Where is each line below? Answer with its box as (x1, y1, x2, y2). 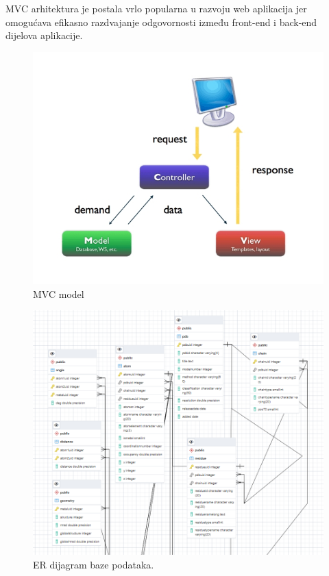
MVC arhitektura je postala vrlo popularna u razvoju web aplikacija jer (5, 1, 307, 15)
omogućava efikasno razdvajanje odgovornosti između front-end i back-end (5, 14, 317, 29)
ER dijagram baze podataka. (33, 557, 154, 571)
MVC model (33, 286, 84, 301)
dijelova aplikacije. (5, 28, 83, 42)
